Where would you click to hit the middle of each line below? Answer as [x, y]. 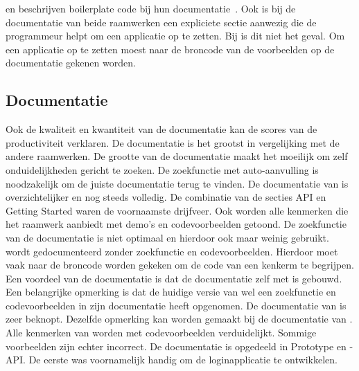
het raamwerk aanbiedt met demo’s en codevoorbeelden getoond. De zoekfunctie [176, 224]
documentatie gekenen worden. [71, 63]
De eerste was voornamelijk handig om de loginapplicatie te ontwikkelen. [183, 360]
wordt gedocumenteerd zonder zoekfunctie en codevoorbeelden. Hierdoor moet [172, 251]
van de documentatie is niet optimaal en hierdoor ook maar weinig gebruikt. [167, 237]
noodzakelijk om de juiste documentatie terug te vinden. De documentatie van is [177, 183]
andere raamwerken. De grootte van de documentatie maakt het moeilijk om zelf [177, 156]
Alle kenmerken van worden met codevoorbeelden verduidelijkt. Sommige [161, 333]
